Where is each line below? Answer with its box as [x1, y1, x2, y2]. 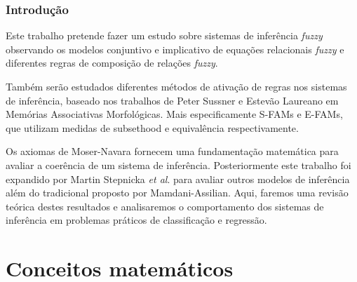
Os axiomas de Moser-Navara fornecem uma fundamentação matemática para [6, 144, 339, 159]
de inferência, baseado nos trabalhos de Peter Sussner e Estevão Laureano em [6, 93, 339, 107]
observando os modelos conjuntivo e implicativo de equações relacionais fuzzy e [6, 41, 344, 56]
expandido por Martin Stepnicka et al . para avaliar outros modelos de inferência [6, 171, 350, 186]
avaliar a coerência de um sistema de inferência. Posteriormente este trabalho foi [6, 157, 351, 172]
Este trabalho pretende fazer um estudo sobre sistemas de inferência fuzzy [6, 28, 323, 43]
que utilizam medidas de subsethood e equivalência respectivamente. [6, 120, 299, 135]
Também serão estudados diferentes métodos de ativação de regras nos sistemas [6, 79, 347, 93]
